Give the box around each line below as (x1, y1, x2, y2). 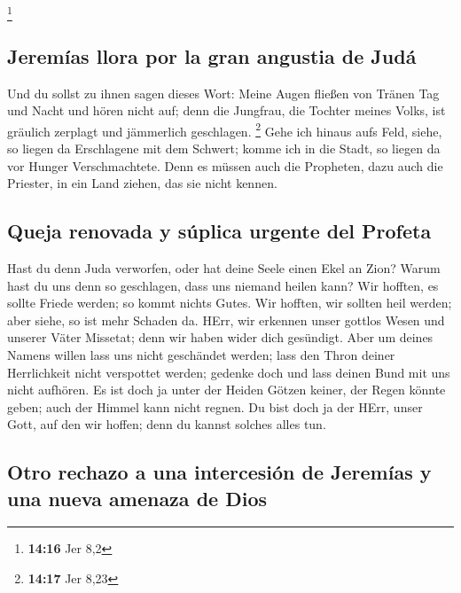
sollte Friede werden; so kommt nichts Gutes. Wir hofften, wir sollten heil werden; (7, 293, 452, 312)
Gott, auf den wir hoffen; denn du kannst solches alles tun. (7, 415, 326, 433)
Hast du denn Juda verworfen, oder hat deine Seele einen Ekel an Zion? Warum (7, 258, 441, 277)
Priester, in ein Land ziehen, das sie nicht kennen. (7, 174, 277, 192)
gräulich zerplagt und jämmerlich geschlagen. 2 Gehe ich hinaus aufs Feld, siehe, (7, 119, 442, 140)
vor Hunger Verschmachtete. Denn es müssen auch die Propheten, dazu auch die (7, 156, 443, 175)
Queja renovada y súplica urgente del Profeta (7, 217, 432, 245)
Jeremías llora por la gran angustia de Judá (7, 42, 417, 69)
